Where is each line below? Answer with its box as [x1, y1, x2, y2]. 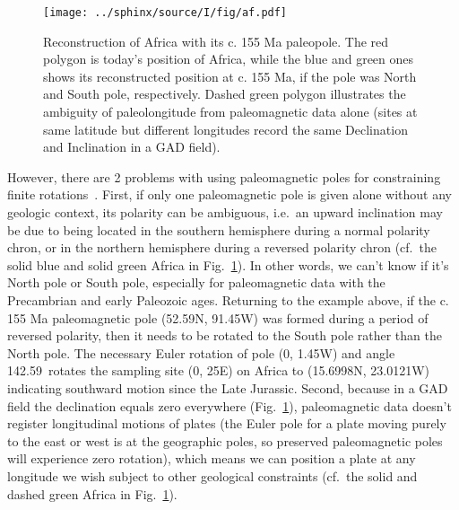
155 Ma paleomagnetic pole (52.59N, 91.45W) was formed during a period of [7, 308, 429, 327]
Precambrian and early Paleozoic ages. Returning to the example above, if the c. [7, 290, 449, 309]
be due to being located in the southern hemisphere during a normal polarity [7, 220, 430, 239]
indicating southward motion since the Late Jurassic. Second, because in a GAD [7, 378, 448, 397]
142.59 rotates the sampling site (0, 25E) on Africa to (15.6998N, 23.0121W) [7, 361, 430, 380]
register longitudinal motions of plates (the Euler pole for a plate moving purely [7, 414, 446, 433]
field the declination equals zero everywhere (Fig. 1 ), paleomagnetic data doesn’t [7, 396, 452, 415]
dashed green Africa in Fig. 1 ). [7, 484, 178, 503]
